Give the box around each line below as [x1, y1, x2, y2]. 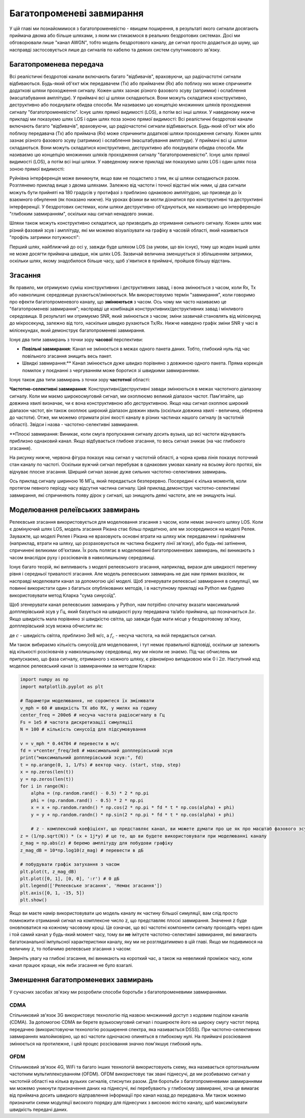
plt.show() [20, 897, 47, 903]
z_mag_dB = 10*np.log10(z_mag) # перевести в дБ [20, 847, 144, 853]
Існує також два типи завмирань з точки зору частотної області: [9, 376, 150, 382]
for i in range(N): [20, 783, 69, 789]
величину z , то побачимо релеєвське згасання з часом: [9, 946, 132, 952]
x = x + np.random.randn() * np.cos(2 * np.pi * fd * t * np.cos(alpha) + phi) [30, 805, 235, 810]
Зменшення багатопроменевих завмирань [9, 975, 154, 984]
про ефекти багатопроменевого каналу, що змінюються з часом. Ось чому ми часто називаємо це [9, 299, 227, 305]
